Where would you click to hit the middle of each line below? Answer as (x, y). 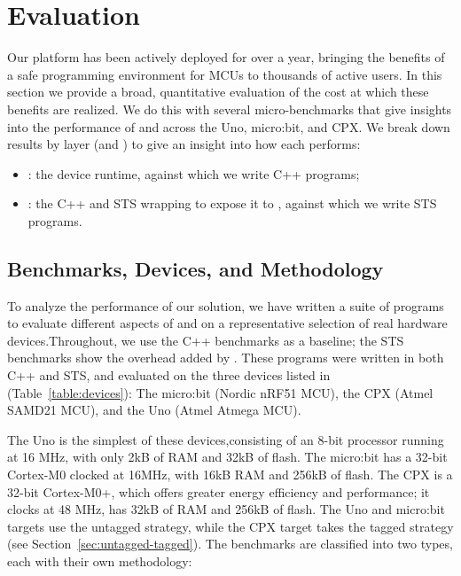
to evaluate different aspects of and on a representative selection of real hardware (227, 323)
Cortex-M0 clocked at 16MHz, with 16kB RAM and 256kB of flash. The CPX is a (230, 475)
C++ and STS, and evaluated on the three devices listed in (169, 375)
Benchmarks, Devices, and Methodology (195, 268)
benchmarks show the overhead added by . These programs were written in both (226, 358)
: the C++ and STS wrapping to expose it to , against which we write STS (232, 203)
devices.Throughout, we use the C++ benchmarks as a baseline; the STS (206, 340)
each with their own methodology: (100, 560)
